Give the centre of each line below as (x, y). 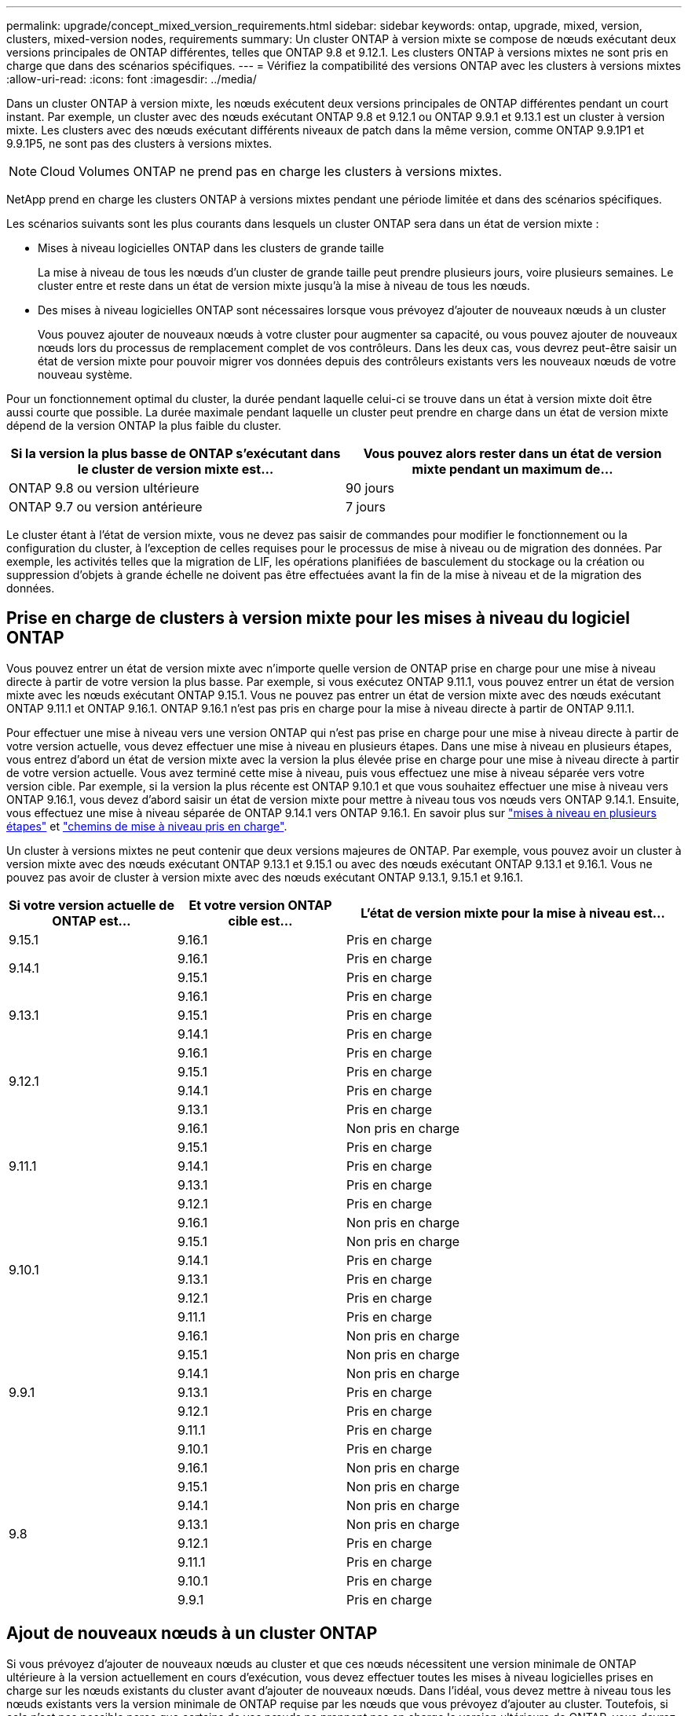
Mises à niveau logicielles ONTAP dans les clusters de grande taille (211, 248)
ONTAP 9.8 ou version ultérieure (104, 488)
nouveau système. (85, 374)
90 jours (370, 488)
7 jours (366, 507)
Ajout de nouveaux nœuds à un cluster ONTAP (192, 1633)
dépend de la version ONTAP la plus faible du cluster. (144, 425)
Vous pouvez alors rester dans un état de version (512, 453)
